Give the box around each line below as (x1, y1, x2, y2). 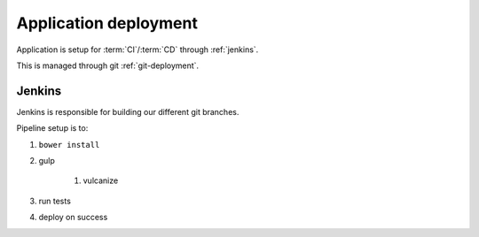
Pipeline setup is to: (16, 123, 89, 134)
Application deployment (16, 13, 199, 33)
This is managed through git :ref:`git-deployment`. (16, 60, 200, 71)
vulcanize (82, 175, 119, 186)
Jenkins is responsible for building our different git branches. (16, 106, 239, 117)
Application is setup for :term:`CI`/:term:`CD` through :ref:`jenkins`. (16, 44, 259, 55)
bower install (38, 140, 100, 149)
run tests (38, 195, 71, 206)
